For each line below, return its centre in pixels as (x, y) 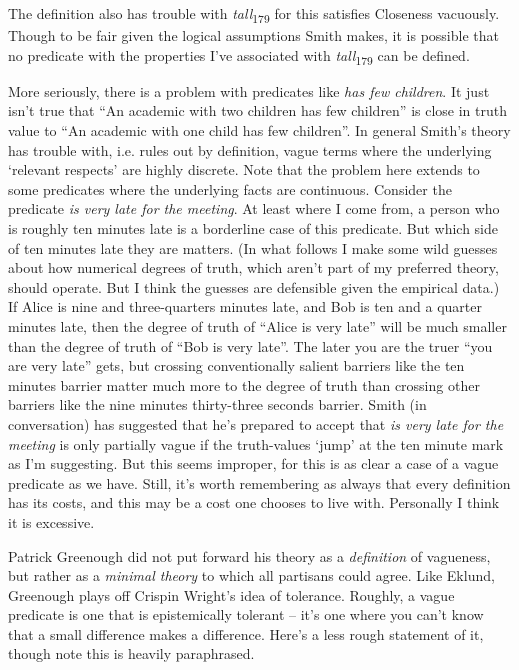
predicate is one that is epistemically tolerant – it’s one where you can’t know (246, 614)
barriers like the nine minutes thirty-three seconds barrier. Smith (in (217, 404)
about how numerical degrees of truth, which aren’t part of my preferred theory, (253, 267)
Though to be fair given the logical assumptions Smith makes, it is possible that (253, 35)
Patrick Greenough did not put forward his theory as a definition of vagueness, (249, 555)
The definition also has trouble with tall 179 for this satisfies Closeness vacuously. (254, 14)
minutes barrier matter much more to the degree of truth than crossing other (244, 384)
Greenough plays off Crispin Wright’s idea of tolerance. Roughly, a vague (231, 594)
